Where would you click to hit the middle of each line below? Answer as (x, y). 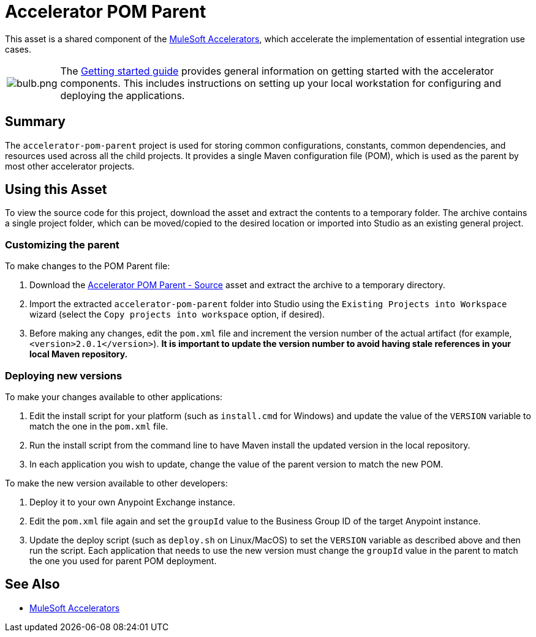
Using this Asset (56, 190)
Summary (35, 122)
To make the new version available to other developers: (116, 483)
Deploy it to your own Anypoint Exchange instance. (132, 502)
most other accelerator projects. (70, 166)
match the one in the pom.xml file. (99, 426)
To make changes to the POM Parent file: (88, 266)
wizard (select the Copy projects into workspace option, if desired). (177, 315)
